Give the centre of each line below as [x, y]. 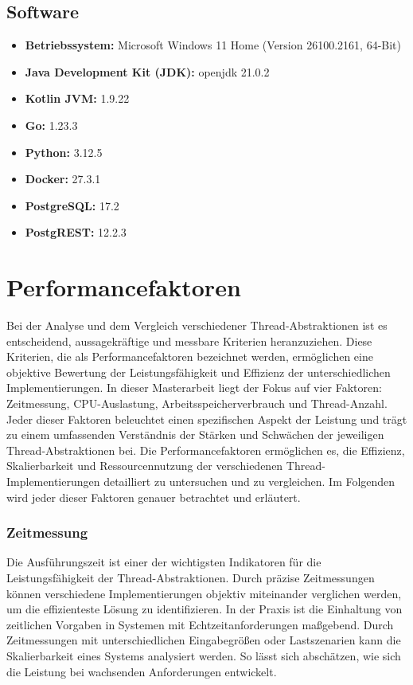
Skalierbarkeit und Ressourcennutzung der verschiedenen [145, 466]
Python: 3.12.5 [64, 152]
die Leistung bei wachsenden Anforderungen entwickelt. [142, 671]
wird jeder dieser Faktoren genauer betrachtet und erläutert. [154, 497]
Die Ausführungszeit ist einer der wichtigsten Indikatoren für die [164, 562]
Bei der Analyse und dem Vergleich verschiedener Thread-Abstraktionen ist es [197, 325]
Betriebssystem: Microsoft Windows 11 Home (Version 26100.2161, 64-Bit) [213, 45]
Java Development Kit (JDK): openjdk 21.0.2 [147, 71]
